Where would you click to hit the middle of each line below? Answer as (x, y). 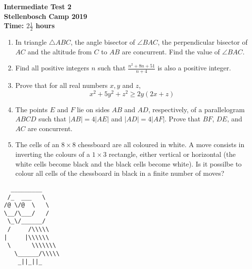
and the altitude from (59, 51)
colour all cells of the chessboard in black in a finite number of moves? (120, 173)
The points (31, 109)
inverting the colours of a (53, 154)
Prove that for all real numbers (61, 85)
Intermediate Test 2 (38, 6)
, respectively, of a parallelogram (196, 109)
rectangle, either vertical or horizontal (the (172, 154)
